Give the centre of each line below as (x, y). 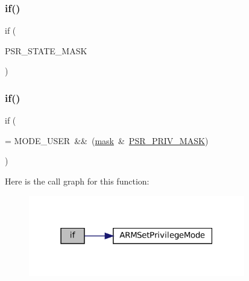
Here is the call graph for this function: (77, 181)
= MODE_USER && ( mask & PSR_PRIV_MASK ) (107, 140)
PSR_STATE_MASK (46, 50)
